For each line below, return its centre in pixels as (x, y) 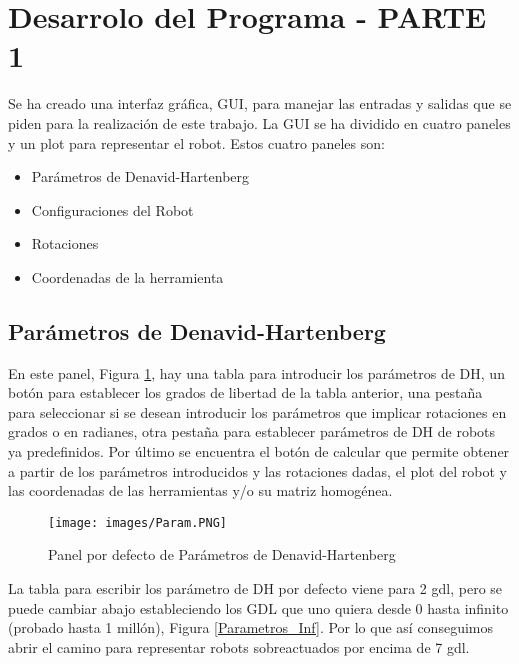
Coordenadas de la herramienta (127, 276)
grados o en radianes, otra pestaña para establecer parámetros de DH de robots (252, 431)
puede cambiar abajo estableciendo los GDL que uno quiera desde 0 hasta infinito (258, 607)
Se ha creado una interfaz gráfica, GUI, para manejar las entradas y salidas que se (260, 103)
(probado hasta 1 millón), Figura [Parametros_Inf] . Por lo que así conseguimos (250, 627)
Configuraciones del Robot (112, 209)
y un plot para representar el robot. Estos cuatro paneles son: (196, 142)
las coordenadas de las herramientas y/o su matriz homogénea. (200, 490)
